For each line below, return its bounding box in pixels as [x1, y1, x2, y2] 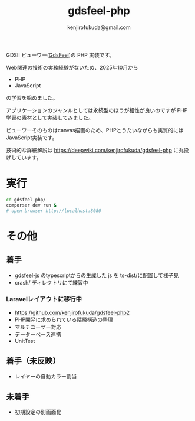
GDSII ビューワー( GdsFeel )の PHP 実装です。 [6, 51, 115, 58]
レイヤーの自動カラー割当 [14, 373, 77, 380]
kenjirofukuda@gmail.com [67, 24, 131, 31]
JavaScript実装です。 [6, 134, 58, 141]
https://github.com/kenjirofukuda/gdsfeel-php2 [14, 309, 130, 316]
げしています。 [6, 154, 42, 161]
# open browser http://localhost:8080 [6, 208, 101, 214]
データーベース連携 [14, 331, 62, 338]
